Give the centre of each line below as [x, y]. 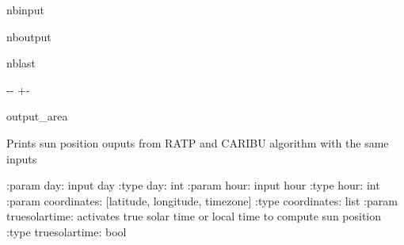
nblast [21, 63]
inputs [22, 158]
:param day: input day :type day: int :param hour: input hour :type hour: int [193, 185]
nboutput [29, 36]
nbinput [25, 10]
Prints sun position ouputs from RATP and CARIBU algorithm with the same [198, 142]
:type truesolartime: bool [67, 231]
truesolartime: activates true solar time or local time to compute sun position [194, 216]
